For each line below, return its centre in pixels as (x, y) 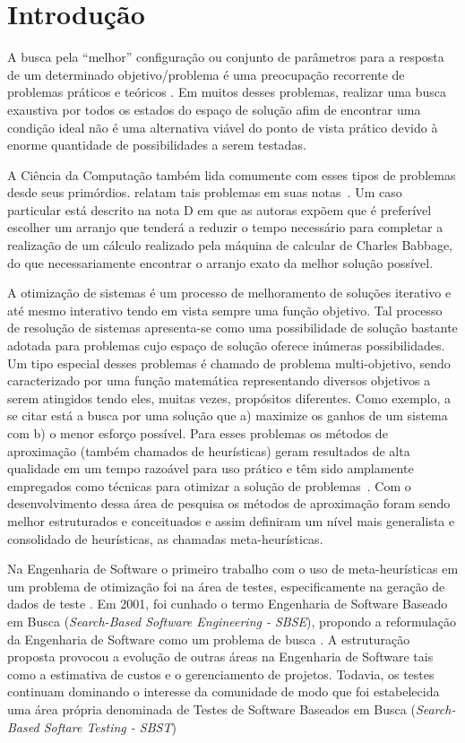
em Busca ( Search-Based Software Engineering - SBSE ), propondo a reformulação (232, 621)
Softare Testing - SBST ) (110, 726)
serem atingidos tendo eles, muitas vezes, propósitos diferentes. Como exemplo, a (229, 397)
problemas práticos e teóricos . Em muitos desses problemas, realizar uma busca (227, 92)
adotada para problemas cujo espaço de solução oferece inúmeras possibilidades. (226, 346)
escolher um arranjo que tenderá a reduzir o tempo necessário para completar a (225, 227)
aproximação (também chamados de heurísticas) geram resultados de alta (209, 450)
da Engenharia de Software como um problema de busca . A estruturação (209, 639)
